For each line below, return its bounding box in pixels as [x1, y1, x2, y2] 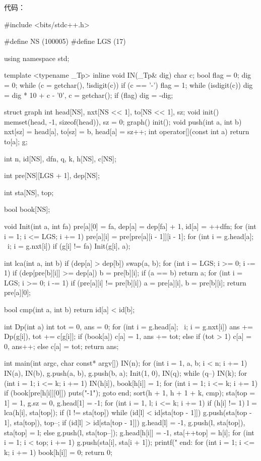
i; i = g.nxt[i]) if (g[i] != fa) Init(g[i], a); [7, 241, 130, 251]
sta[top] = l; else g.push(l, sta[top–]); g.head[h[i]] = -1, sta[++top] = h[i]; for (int [4, 427, 254, 437]
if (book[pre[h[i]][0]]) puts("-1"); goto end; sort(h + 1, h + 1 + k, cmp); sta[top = [4, 387, 255, 398]
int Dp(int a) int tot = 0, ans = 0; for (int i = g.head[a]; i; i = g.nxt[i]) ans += [4, 321, 253, 331]
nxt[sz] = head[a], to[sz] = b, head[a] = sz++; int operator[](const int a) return [4, 126, 249, 137]
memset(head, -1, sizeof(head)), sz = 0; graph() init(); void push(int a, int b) [4, 116, 242, 127]
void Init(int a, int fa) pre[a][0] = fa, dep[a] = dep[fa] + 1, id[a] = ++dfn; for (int [4, 220, 256, 231]
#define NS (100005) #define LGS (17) [4, 36, 126, 46]
